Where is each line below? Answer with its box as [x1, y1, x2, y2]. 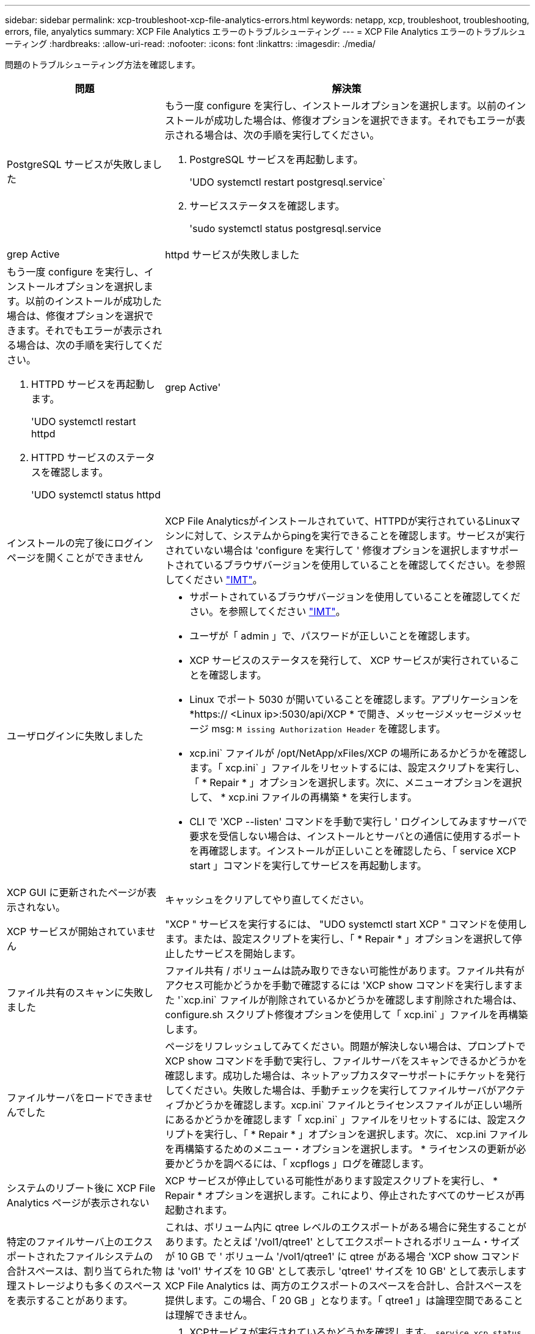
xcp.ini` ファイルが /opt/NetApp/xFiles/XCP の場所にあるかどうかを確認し [189, 747, 527, 759]
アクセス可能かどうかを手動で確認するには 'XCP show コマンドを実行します [165, 979, 514, 991]
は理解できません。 [165, 1309, 253, 1321]
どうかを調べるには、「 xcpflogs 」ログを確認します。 [184, 1157, 429, 1170]
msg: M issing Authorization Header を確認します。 [211, 723, 446, 735]
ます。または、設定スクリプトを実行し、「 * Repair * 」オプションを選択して [165, 933, 512, 945]
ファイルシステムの [65, 1250, 153, 1263]
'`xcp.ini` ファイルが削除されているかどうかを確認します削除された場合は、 [177, 994, 522, 1006]
